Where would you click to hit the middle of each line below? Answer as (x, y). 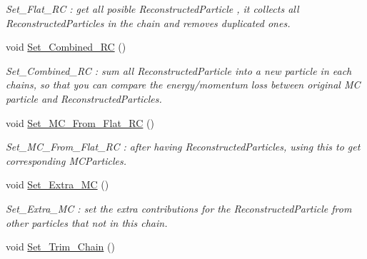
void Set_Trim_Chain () (60, 247)
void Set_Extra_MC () (57, 184)
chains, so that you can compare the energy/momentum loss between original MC (183, 85)
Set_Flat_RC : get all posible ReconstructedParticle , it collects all (152, 9)
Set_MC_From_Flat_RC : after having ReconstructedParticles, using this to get (183, 147)
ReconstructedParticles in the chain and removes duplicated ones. (148, 22)
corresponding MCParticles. (66, 160)
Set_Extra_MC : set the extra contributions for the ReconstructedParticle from (179, 208)
